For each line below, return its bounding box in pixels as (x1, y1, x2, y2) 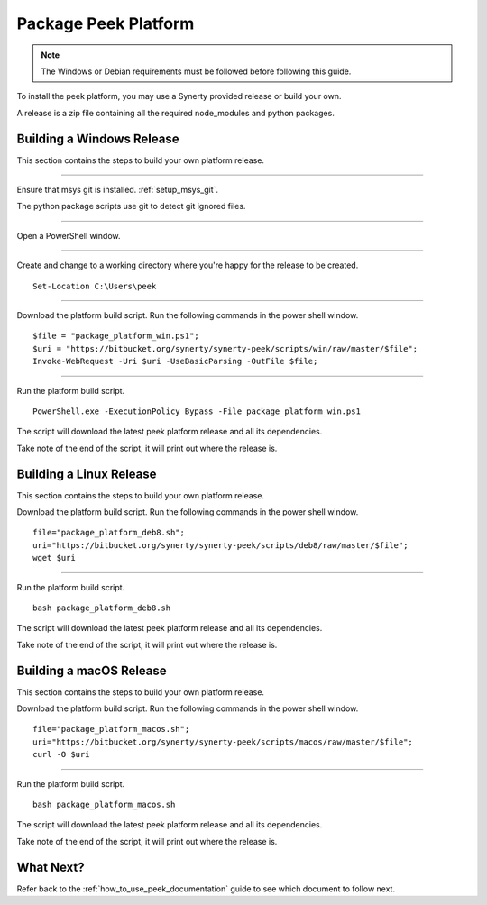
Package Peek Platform (16, 14, 195, 33)
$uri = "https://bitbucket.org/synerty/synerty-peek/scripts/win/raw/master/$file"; (32, 343, 418, 353)
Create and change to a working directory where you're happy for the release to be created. (16, 260, 359, 270)
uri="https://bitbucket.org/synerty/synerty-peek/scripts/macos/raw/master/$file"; (32, 736, 414, 747)
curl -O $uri (32, 749, 90, 760)
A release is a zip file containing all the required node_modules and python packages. (16, 107, 335, 118)
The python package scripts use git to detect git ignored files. (16, 201, 246, 212)
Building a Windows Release (16, 131, 179, 146)
